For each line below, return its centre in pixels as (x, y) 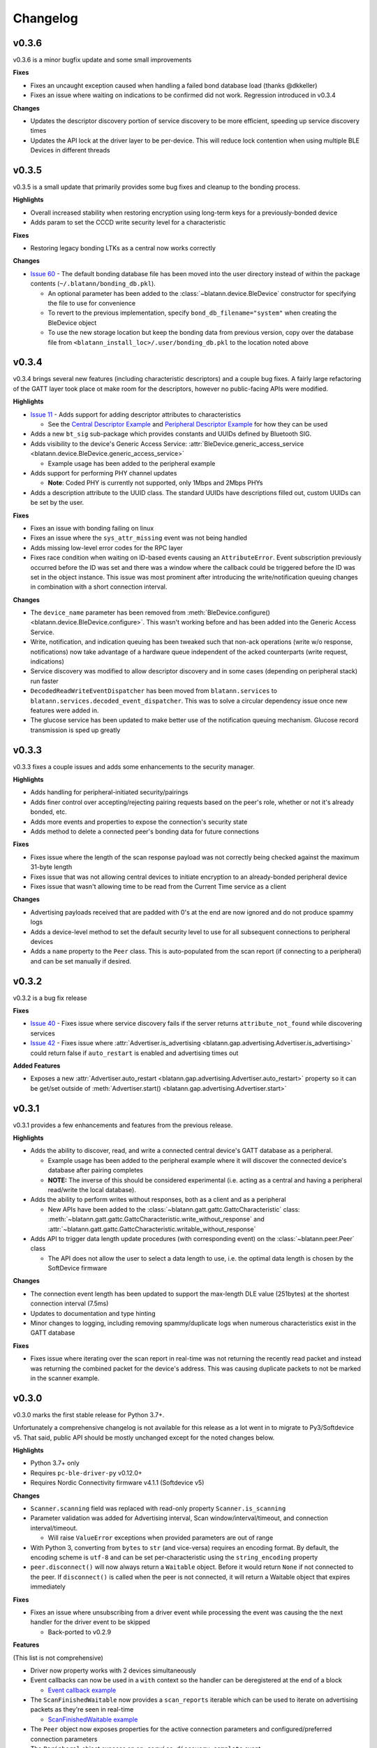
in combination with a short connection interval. (99, 587)
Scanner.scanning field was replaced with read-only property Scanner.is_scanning (158, 1509)
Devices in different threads (70, 150)
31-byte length (51, 867)
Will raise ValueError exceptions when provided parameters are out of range (161, 1538)
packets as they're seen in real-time (82, 1710)
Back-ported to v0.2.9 (80, 1632)
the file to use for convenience (92, 303)
